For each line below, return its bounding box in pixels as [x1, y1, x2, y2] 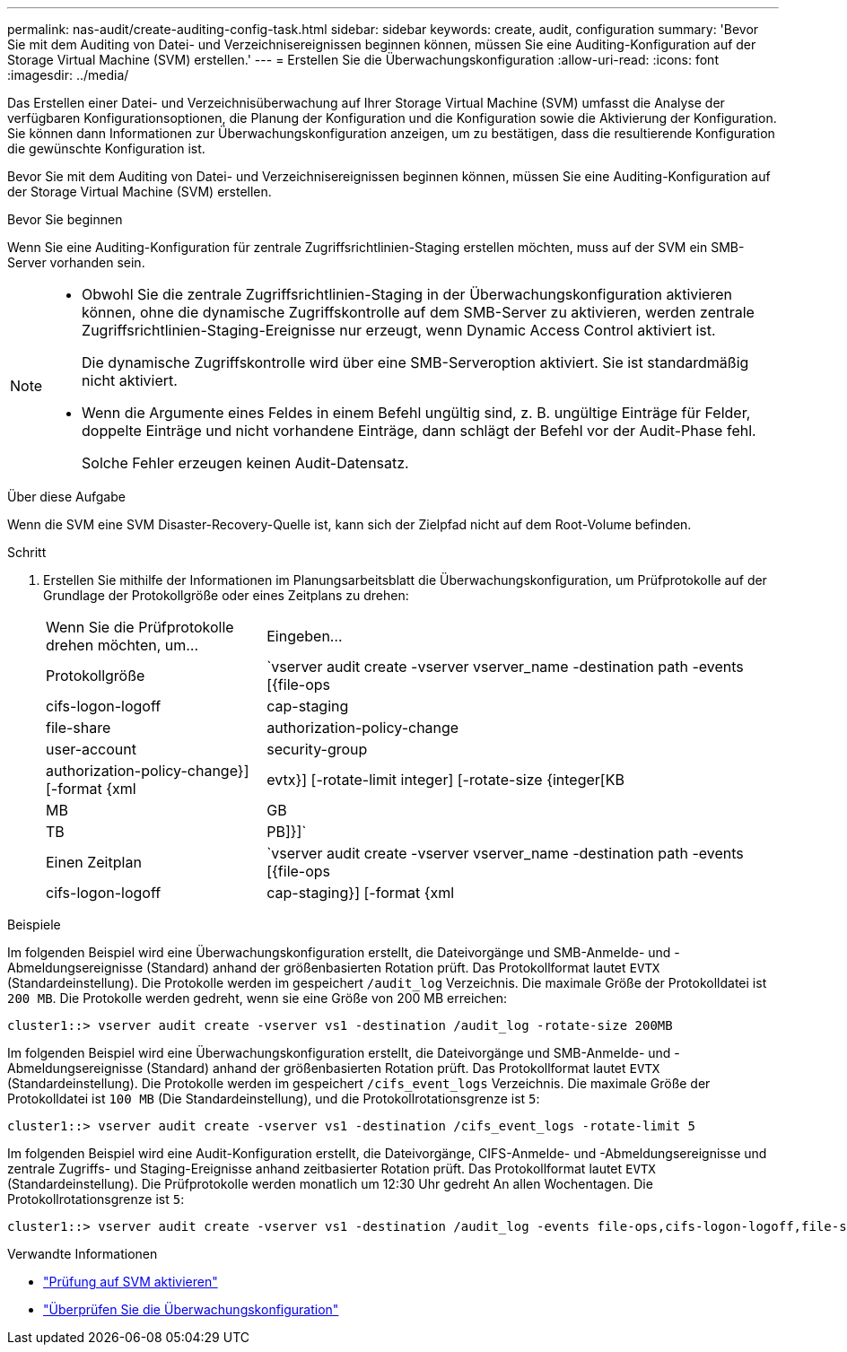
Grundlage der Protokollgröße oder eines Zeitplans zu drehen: [43, 588, 409, 603]
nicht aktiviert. [82, 371, 178, 389]
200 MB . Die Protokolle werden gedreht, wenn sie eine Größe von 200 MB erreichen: [7, 990, 508, 1006]
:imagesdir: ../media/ [7, 67, 129, 83]
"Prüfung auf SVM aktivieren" [43, 1274, 218, 1289]
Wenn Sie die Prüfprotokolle [46, 618, 234, 636]
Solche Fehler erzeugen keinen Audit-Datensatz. [82, 454, 409, 472]
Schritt [7, 545, 47, 560]
